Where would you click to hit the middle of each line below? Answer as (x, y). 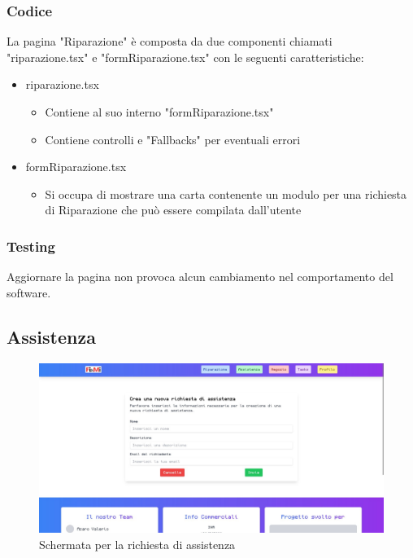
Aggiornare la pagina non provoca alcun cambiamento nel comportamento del (200, 277)
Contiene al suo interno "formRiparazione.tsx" (159, 112)
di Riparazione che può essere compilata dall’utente (173, 210)
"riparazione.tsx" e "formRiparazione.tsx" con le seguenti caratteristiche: (185, 57)
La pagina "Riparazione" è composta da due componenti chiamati (170, 41)
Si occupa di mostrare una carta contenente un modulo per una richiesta (226, 193)
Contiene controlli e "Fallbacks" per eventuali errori (173, 139)
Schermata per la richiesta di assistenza (137, 544)
